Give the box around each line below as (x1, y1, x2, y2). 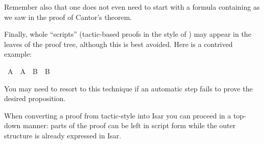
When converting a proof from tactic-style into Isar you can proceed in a (4, 110, 231, 121)
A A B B (7, 65, 50, 76)
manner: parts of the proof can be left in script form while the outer (22, 120, 236, 131)
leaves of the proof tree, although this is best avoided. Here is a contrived (4, 38, 233, 49)
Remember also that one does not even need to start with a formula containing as (4, 2, 260, 12)
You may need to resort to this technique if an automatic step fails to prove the (4, 83, 253, 93)
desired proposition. (4, 93, 66, 104)
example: (4, 49, 32, 59)
